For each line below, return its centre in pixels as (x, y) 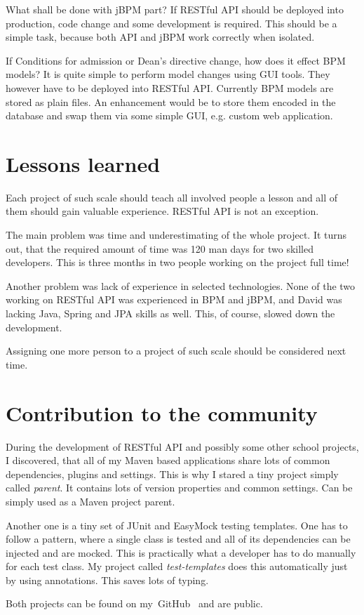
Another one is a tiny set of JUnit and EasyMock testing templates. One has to (177, 525)
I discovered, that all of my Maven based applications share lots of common (168, 460)
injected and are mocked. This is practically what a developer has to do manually (181, 552)
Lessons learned (83, 163)
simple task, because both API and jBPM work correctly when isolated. (160, 37)
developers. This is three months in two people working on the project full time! (177, 262)
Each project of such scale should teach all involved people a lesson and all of (172, 197)
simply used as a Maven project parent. (90, 501)
